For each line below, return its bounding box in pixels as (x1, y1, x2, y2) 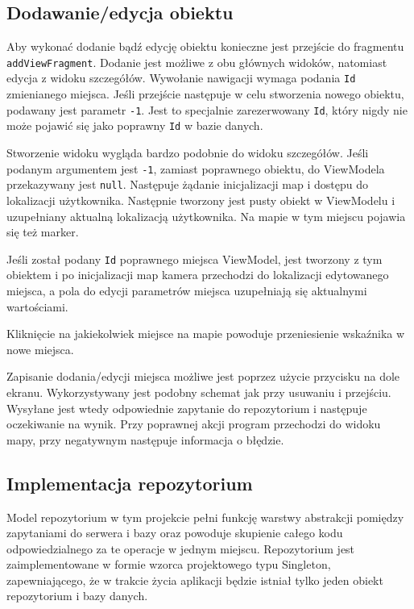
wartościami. (6, 298, 68, 315)
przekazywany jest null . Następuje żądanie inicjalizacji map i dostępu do (6, 176, 368, 193)
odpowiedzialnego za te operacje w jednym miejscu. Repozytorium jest (6, 540, 355, 557)
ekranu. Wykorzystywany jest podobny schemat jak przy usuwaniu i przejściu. (6, 383, 391, 400)
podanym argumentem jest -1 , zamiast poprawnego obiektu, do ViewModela (6, 160, 385, 177)
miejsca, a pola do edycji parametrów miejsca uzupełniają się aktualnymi (6, 282, 367, 298)
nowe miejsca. (6, 340, 74, 357)
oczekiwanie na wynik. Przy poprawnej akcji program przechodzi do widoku (6, 415, 381, 432)
